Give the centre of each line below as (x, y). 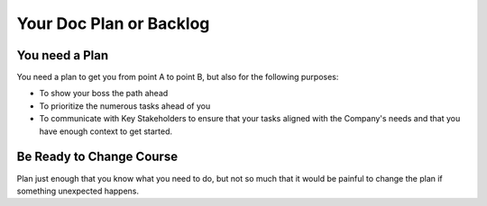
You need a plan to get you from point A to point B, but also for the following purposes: (178, 77)
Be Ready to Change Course (97, 157)
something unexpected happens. (78, 191)
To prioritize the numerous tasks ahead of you (125, 106)
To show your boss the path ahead (104, 94)
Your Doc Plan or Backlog (113, 23)
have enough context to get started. (106, 131)
